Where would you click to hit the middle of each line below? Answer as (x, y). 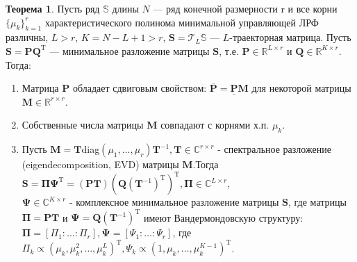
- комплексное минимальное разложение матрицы (174, 202)
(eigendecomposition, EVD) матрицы (100, 164)
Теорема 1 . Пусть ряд (53, 8)
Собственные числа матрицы (83, 125)
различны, (27, 37)
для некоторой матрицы (301, 88)
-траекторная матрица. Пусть (290, 37)
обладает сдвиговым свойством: (140, 88)
